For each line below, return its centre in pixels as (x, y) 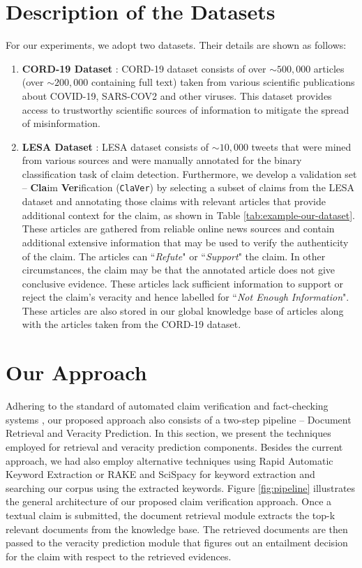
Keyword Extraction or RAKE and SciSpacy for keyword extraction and (160, 474)
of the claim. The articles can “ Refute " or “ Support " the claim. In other (174, 256)
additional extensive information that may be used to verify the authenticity (185, 242)
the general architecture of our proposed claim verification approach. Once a (169, 501)
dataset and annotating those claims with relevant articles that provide (174, 201)
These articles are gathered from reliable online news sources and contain (178, 229)
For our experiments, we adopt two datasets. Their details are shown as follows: (176, 45)
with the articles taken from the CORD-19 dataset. (131, 324)
